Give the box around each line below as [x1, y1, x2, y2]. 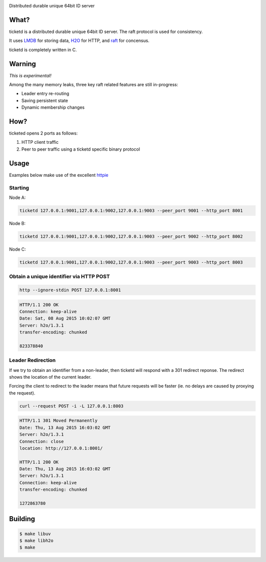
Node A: [9, 195, 26, 200]
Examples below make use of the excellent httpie [9, 172, 108, 178]
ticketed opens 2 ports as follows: [9, 131, 78, 136]
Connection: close [19, 438, 64, 444]
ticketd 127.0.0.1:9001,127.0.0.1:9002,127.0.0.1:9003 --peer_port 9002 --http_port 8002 [19, 233, 243, 239]
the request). [9, 390, 35, 396]
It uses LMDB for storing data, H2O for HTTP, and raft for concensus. [9, 37, 150, 44]
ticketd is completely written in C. [9, 47, 77, 53]
